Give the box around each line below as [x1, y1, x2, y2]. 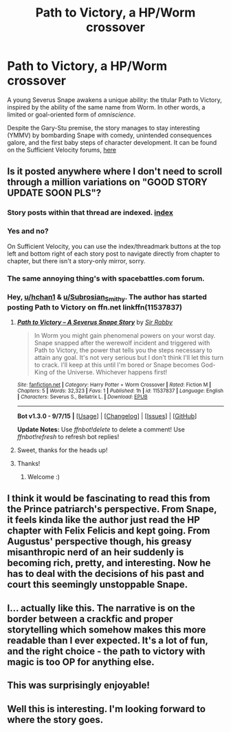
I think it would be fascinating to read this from [7, 493, 211, 505]
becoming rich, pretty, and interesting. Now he [7, 557, 211, 569]
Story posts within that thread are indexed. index [7, 208, 173, 218]
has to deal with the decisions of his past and [7, 568, 204, 580]
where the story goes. [7, 713, 104, 725]
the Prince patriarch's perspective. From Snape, [7, 503, 217, 515]
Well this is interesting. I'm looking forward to [7, 703, 206, 715]
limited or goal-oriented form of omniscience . [7, 110, 136, 119]
